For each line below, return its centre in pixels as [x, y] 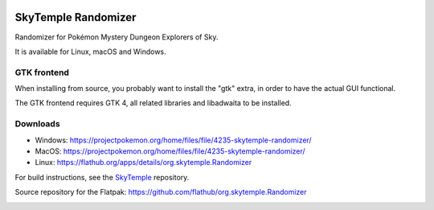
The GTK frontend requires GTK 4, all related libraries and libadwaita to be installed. [154, 103]
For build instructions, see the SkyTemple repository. [102, 177]
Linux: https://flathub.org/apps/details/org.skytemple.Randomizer [143, 163]
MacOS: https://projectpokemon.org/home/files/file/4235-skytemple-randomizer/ [170, 151]
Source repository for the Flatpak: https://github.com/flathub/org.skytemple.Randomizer [161, 192]
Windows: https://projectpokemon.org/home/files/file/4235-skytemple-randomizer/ [174, 140]
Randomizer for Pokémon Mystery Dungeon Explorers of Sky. [117, 37]
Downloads [37, 124]
